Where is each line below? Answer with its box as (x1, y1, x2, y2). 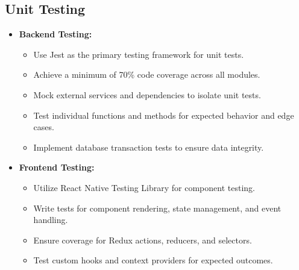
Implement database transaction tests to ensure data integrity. (33, 140, 264, 153)
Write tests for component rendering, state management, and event (33, 201, 282, 214)
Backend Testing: (19, 28, 92, 40)
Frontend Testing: (19, 161, 95, 174)
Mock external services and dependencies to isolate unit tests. (33, 88, 261, 101)
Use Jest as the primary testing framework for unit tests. (33, 48, 244, 60)
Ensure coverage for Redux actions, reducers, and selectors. (33, 233, 252, 246)
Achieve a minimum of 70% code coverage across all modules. (33, 68, 260, 81)
